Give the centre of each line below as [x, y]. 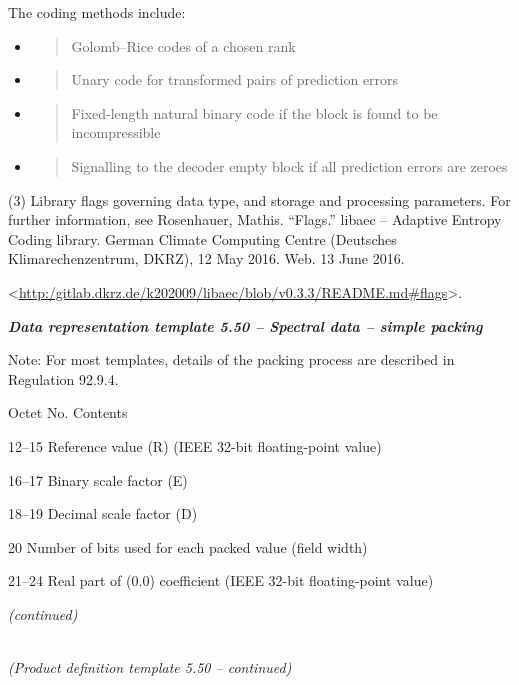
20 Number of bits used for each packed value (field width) [188, 546]
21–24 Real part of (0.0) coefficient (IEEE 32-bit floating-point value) [221, 580]
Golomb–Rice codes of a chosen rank [183, 45]
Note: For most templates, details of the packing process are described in [231, 359]
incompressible [116, 132]
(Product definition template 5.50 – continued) [150, 667]
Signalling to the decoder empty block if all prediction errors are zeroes [289, 165]
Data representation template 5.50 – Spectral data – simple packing [245, 325]
